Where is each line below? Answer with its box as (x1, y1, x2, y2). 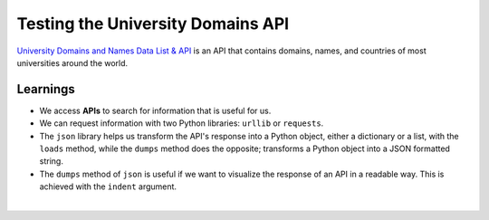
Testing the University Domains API (16, 14, 290, 33)
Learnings (16, 81, 76, 97)
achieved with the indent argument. (39, 181, 177, 192)
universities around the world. (16, 57, 129, 68)
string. (39, 156, 63, 167)
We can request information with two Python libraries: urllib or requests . (39, 118, 324, 129)
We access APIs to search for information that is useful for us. (39, 105, 272, 116)
